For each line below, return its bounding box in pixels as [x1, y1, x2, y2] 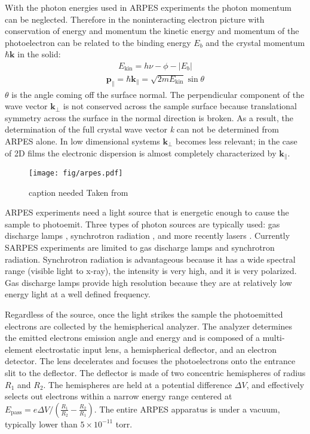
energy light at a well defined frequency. [5, 288, 151, 300]
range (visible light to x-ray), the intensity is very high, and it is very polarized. [5, 264, 297, 277]
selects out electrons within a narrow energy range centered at [5, 390, 232, 402]
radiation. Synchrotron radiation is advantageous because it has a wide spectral [5, 253, 296, 265]
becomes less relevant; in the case [176, 134, 297, 147]
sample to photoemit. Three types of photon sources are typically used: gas [5, 217, 280, 230]
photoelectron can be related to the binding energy [5, 36, 191, 48]
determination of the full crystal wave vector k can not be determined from [5, 123, 279, 136]
